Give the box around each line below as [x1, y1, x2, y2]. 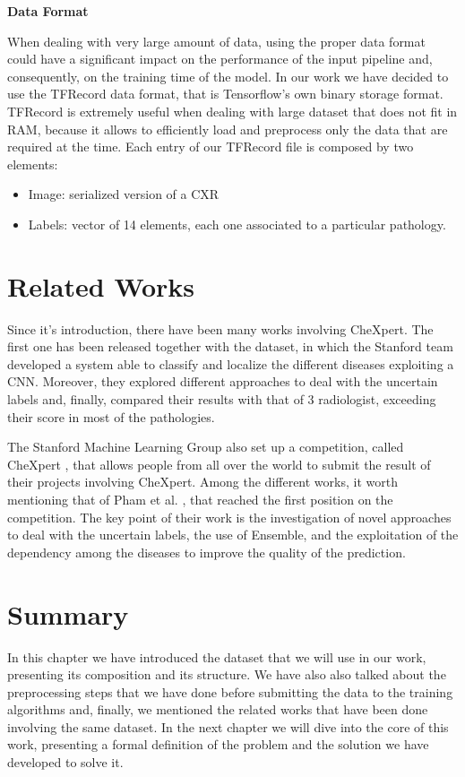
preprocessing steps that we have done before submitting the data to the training [7, 682, 453, 701]
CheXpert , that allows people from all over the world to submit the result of [7, 454, 431, 473]
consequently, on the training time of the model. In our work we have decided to [7, 66, 449, 85]
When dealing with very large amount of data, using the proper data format [7, 31, 426, 50]
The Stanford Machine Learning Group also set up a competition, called [7, 437, 404, 456]
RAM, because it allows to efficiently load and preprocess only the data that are [7, 119, 448, 138]
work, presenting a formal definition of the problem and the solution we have [7, 735, 429, 754]
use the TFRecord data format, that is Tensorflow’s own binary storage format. [7, 84, 443, 103]
